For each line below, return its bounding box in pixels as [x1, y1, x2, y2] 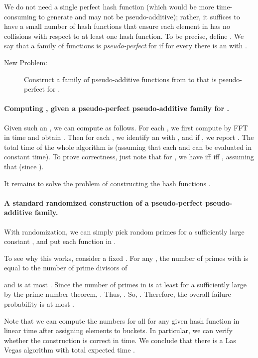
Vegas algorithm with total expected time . [4, 345, 135, 355]
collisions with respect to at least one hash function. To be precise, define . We [4, 30, 244, 41]
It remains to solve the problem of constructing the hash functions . [4, 178, 211, 188]
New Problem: [4, 57, 47, 67]
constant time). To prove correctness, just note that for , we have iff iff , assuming [4, 151, 254, 162]
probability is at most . [4, 299, 74, 309]
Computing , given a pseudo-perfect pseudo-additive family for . [4, 103, 229, 114]
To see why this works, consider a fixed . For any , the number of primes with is [4, 252, 249, 263]
